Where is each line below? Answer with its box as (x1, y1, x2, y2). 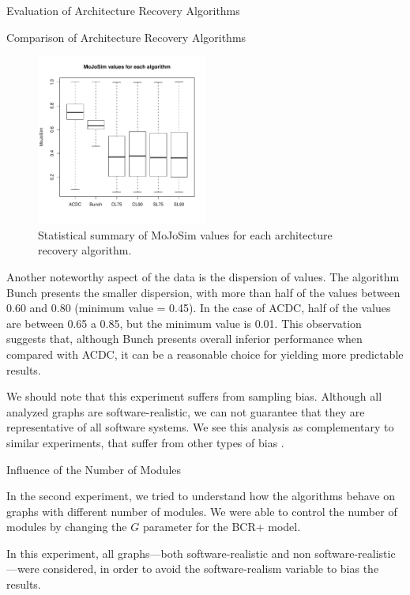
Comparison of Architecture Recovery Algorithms (6, 28, 246, 45)
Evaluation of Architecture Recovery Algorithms (6, 2, 240, 18)
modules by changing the (6, 518, 127, 535)
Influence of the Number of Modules (6, 461, 182, 477)
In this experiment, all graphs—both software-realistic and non (6, 544, 311, 561)
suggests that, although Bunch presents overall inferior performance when (6, 330, 363, 347)
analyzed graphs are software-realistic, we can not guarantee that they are (6, 403, 365, 420)
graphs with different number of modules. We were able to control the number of (6, 503, 397, 519)
